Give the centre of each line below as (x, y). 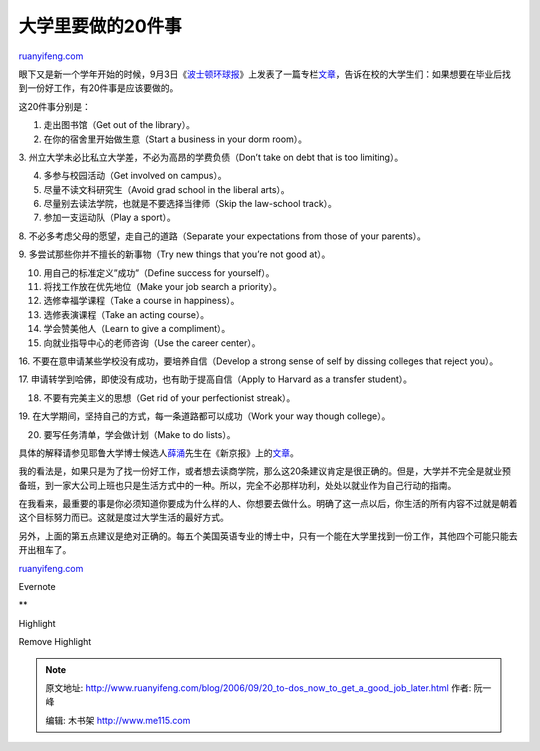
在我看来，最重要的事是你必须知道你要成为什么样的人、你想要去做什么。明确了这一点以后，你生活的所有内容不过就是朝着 (268, 504)
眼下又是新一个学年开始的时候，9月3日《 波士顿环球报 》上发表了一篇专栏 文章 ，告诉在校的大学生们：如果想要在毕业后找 (265, 74)
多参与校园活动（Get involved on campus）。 (135, 176)
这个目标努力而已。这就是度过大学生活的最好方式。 (123, 517)
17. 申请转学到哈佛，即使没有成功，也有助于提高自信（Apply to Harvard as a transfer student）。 (215, 379)
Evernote (37, 587)
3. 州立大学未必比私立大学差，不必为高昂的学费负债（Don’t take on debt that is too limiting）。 (211, 157)
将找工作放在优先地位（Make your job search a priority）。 (162, 287)
